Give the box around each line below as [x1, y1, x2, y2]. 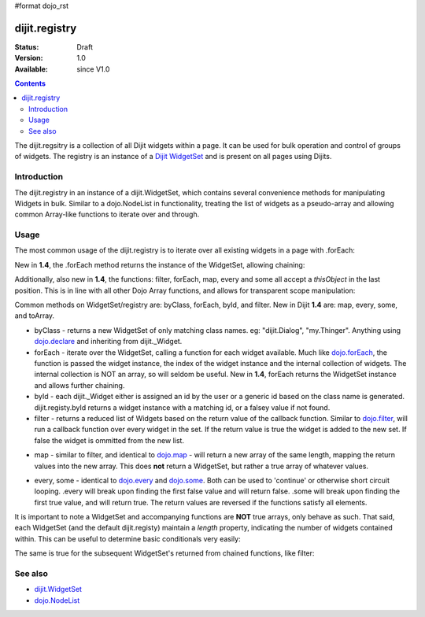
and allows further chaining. [34, 380, 125, 390]
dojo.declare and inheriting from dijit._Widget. [34, 337, 183, 346]
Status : [14, 42, 39, 51]
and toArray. [14, 311, 55, 320]
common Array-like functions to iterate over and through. [14, 209, 200, 220]
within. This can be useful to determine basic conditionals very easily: [14, 534, 241, 543]
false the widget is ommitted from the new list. [34, 435, 185, 445]
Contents [14, 79, 46, 88]
